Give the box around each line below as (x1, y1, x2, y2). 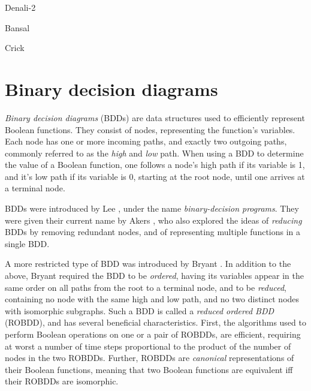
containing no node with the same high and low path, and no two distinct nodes (5, 293, 300, 305)
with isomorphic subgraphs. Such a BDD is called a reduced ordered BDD (5, 304, 274, 317)
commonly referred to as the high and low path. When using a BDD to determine (5, 146, 304, 159)
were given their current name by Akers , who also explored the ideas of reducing (5, 213, 302, 226)
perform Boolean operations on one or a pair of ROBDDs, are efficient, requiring (5, 328, 301, 340)
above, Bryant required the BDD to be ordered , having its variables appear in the (5, 269, 304, 282)
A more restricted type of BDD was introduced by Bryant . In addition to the (5, 257, 291, 270)
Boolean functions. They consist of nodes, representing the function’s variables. (5, 123, 295, 136)
